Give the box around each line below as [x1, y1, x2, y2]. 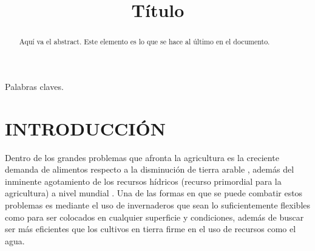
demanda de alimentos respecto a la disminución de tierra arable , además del [5, 163, 294, 176]
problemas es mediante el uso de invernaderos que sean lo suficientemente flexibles [5, 198, 311, 211]
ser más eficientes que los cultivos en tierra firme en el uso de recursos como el [5, 222, 296, 235]
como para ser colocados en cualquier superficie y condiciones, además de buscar [5, 210, 304, 223]
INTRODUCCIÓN [5, 115, 166, 140]
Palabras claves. [5, 80, 64, 92]
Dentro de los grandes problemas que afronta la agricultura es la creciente [5, 151, 279, 163]
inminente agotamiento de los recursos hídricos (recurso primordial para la [5, 174, 282, 187]
